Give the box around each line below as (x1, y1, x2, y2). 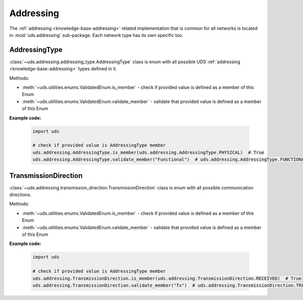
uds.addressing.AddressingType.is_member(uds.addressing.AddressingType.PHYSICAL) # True (32, 149, 265, 155)
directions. (9, 192, 32, 198)
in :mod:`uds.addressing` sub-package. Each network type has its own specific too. (9, 32, 184, 38)
